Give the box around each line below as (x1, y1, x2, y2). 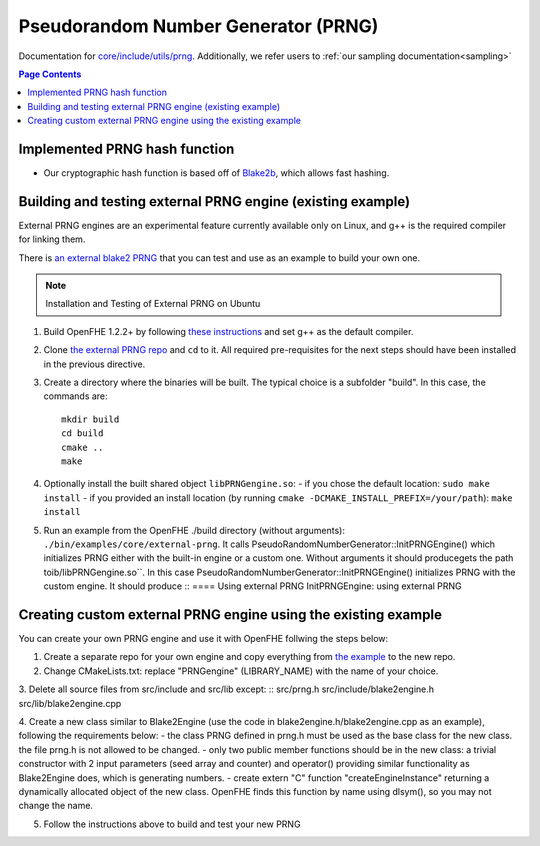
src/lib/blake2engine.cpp (18, 697, 122, 709)
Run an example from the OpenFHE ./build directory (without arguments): (43, 524, 345, 536)
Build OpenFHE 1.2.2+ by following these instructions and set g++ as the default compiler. (43, 325, 414, 337)
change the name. (18, 800, 94, 812)
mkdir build (61, 413, 120, 425)
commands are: (43, 390, 109, 402)
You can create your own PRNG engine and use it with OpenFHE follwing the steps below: (18, 633, 389, 645)
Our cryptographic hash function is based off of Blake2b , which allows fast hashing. (43, 167, 390, 179)
